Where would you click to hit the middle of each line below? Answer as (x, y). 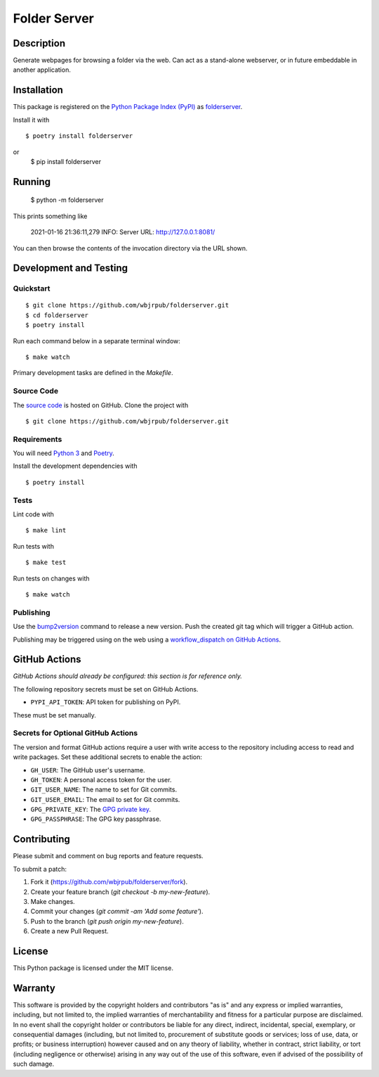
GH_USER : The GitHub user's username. (88, 770)
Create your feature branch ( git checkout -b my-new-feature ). (120, 892)
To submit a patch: (40, 869)
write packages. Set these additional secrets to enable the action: (108, 757)
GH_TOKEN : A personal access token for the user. (101, 779)
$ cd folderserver (57, 315)
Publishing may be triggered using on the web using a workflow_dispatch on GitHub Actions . (147, 639)
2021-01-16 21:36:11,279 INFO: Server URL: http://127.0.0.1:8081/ (123, 232)
